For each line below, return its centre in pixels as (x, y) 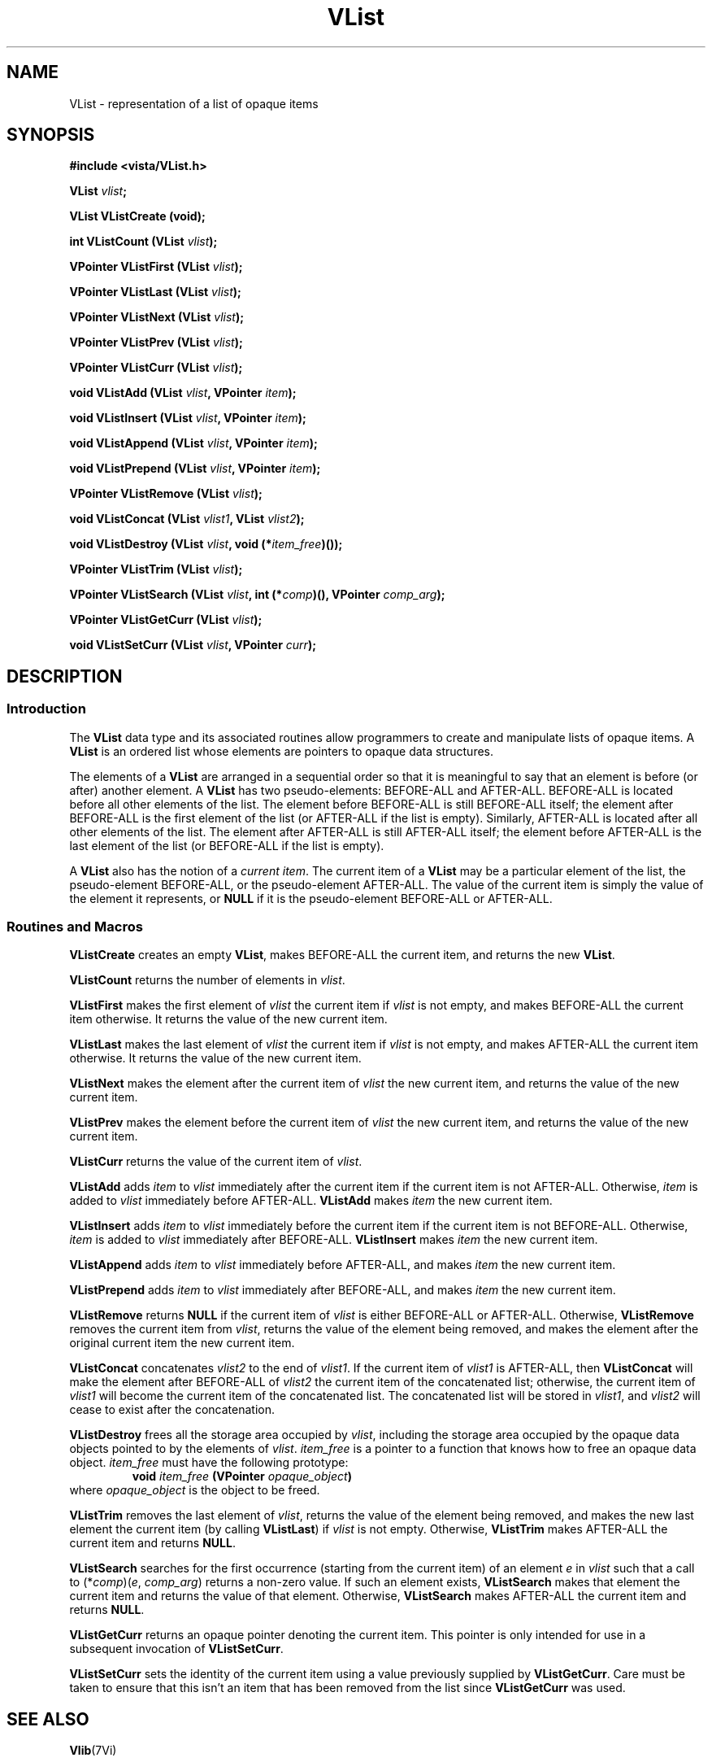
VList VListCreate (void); (137, 216)
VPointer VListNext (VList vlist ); (157, 317)
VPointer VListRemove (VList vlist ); (166, 494)
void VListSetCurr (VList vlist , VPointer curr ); (193, 645)
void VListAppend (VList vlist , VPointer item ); (193, 443)
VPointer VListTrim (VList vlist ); (156, 569)
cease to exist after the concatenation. (172, 1410)
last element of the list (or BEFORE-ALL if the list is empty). (227, 845)
